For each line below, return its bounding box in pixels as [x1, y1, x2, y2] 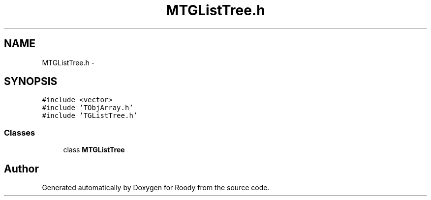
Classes [4, 127, 35, 138]
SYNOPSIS [4, 75, 58, 88]
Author [4, 162, 39, 175]
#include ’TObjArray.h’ [42, 104, 133, 112]
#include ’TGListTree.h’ [42, 112, 138, 120]
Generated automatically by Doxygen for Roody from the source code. [42, 183, 270, 192]
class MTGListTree [63, 145, 125, 154]
